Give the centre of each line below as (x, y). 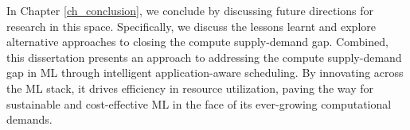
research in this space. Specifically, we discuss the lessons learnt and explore (191, 26)
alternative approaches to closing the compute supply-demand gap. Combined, (197, 42)
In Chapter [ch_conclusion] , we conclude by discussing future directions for (190, 10)
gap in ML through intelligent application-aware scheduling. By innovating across (205, 73)
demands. (29, 119)
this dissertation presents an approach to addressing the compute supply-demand (204, 57)
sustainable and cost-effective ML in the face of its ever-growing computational (199, 103)
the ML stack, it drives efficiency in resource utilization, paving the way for (190, 88)
